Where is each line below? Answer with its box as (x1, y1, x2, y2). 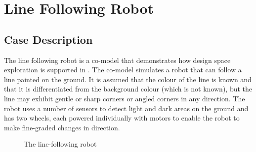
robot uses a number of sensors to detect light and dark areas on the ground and (4, 103, 249, 113)
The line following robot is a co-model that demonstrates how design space (4, 55, 231, 65)
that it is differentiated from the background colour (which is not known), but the (4, 84, 253, 94)
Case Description (4, 31, 93, 47)
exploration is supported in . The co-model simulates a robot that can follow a (4, 64, 242, 75)
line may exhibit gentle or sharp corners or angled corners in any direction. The (4, 93, 245, 103)
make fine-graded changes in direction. (4, 122, 120, 132)
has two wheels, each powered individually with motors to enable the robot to (4, 113, 240, 123)
